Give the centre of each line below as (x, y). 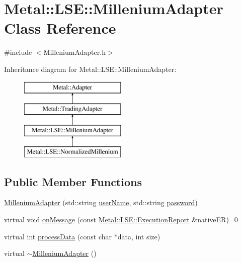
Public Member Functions (73, 181)
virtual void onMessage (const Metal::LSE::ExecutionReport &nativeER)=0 (121, 220)
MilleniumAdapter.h (74, 52)
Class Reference (60, 28)
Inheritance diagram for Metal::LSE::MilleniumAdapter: (90, 69)
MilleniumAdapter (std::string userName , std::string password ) (101, 202)
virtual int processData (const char (58, 236)
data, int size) (139, 236)
